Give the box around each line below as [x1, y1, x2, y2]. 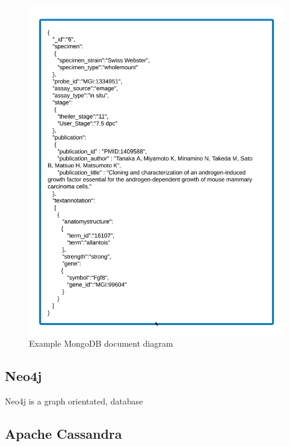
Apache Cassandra [5, 424, 122, 443]
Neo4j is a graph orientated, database [5, 395, 143, 407]
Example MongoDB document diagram [29, 337, 173, 350]
